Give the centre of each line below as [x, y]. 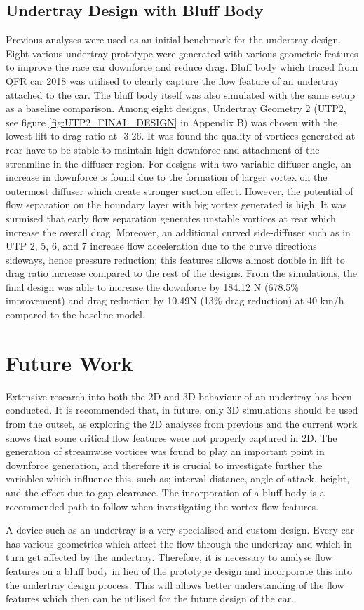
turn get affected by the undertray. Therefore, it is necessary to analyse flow [169, 557]
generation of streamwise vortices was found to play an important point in [165, 451]
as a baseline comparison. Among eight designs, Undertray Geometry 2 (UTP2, [176, 108]
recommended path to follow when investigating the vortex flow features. [162, 506]
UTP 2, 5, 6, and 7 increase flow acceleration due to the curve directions [161, 246]
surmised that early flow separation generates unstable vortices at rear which [171, 218]
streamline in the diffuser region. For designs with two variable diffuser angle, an [178, 163]
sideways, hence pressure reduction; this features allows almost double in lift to [175, 259]
